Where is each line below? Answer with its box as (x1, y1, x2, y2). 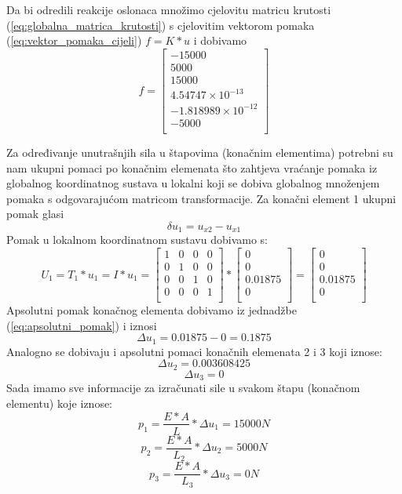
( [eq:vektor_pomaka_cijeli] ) (6, 32, 142, 49)
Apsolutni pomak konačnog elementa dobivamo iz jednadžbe (6, 302, 297, 318)
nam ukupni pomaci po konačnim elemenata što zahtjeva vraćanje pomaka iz (6, 159, 378, 176)
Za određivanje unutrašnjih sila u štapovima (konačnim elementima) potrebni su (6, 144, 393, 160)
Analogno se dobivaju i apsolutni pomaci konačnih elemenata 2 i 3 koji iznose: (6, 343, 382, 359)
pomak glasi (6, 205, 64, 222)
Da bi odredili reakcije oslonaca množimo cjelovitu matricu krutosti (6, 2, 331, 17)
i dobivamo (193, 32, 247, 49)
